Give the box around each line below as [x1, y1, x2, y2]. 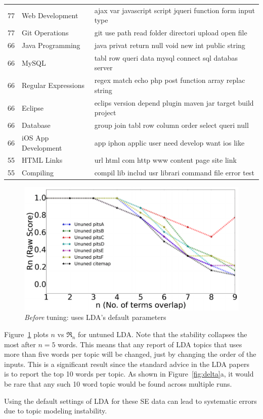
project [94, 107, 116, 118]
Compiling [22, 167, 54, 178]
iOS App [22, 132, 49, 143]
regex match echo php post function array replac [94, 75, 245, 85]
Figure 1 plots [4, 329, 49, 340]
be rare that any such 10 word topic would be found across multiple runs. [4, 379, 232, 389]
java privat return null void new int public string [94, 40, 245, 51]
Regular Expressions [22, 80, 84, 90]
